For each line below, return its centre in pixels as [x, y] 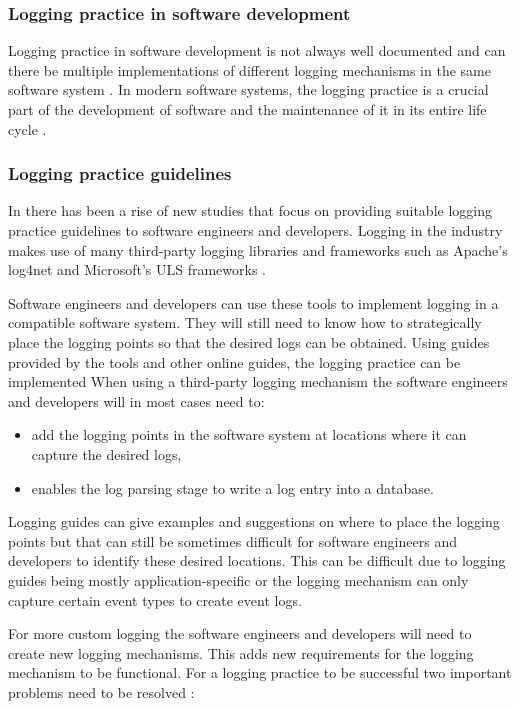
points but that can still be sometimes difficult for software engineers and [232, 540]
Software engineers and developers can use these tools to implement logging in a [253, 302]
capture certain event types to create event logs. [155, 599]
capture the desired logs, [106, 453]
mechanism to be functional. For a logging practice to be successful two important [260, 672]
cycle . [27, 128]
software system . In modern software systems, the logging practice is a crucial [248, 89]
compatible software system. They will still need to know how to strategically [245, 322]
